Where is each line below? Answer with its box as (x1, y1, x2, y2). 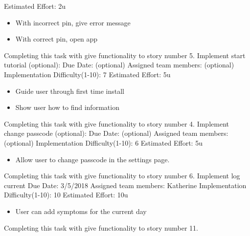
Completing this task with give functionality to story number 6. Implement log (4, 171, 240, 181)
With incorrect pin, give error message (15, 17, 131, 27)
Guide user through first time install (15, 86, 124, 96)
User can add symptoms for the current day (15, 206, 147, 216)
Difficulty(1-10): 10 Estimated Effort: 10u (4, 190, 128, 200)
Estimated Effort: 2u (4, 1, 66, 11)
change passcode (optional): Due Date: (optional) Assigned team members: (4, 128, 228, 138)
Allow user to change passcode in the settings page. (15, 154, 170, 164)
